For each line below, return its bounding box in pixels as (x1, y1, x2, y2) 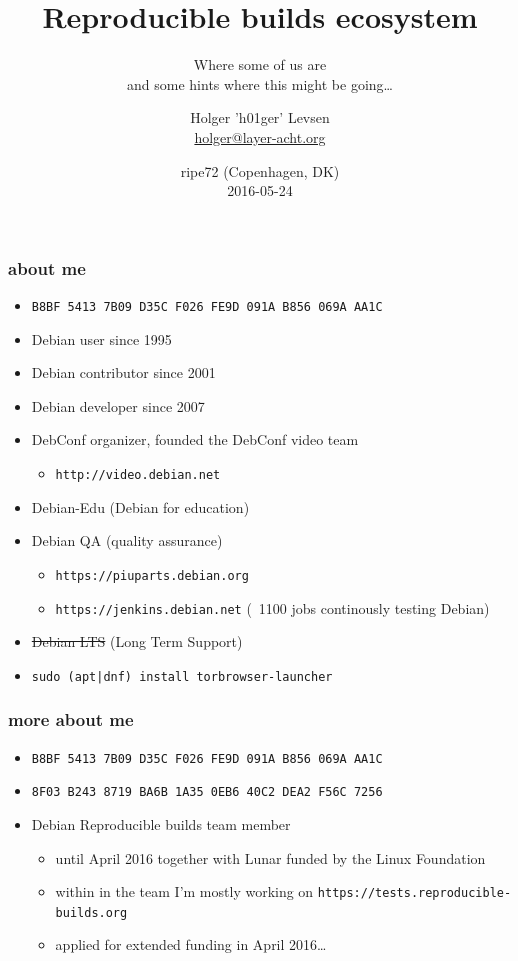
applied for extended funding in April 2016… (55, 934, 327, 955)
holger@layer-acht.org (194, 126, 326, 147)
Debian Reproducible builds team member (31, 813, 291, 834)
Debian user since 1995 (31, 328, 172, 349)
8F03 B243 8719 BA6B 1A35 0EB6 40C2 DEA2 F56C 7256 (31, 785, 383, 800)
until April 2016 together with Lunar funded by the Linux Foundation (55, 847, 486, 868)
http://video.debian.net (55, 468, 221, 483)
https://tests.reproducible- (317, 886, 512, 901)
